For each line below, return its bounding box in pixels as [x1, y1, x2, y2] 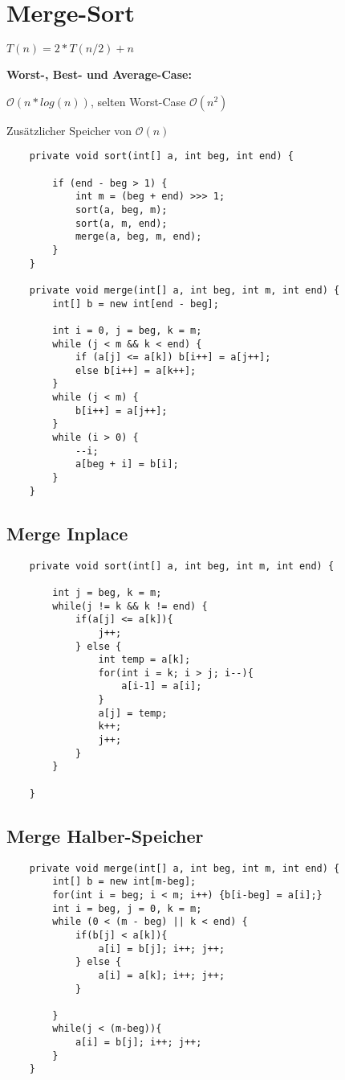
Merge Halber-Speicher [6, 823, 204, 848]
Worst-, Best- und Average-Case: [6, 66, 192, 83]
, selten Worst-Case [90, 92, 186, 109]
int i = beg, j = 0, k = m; [52, 902, 202, 914]
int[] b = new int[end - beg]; [52, 298, 219, 310]
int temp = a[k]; [98, 654, 191, 666]
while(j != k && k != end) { [52, 600, 208, 612]
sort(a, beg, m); [75, 203, 168, 216]
